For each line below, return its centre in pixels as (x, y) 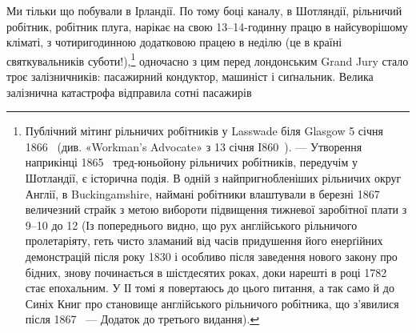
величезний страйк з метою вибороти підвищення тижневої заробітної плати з (216, 209)
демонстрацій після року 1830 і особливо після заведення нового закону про (211, 256)
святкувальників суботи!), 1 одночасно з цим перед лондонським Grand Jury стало (208, 59)
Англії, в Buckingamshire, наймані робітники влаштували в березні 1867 (202, 193)
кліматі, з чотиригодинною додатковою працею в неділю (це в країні (174, 42)
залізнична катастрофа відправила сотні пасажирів (129, 92)
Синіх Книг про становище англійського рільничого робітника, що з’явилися (212, 303)
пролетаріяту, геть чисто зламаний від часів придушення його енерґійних (204, 241)
